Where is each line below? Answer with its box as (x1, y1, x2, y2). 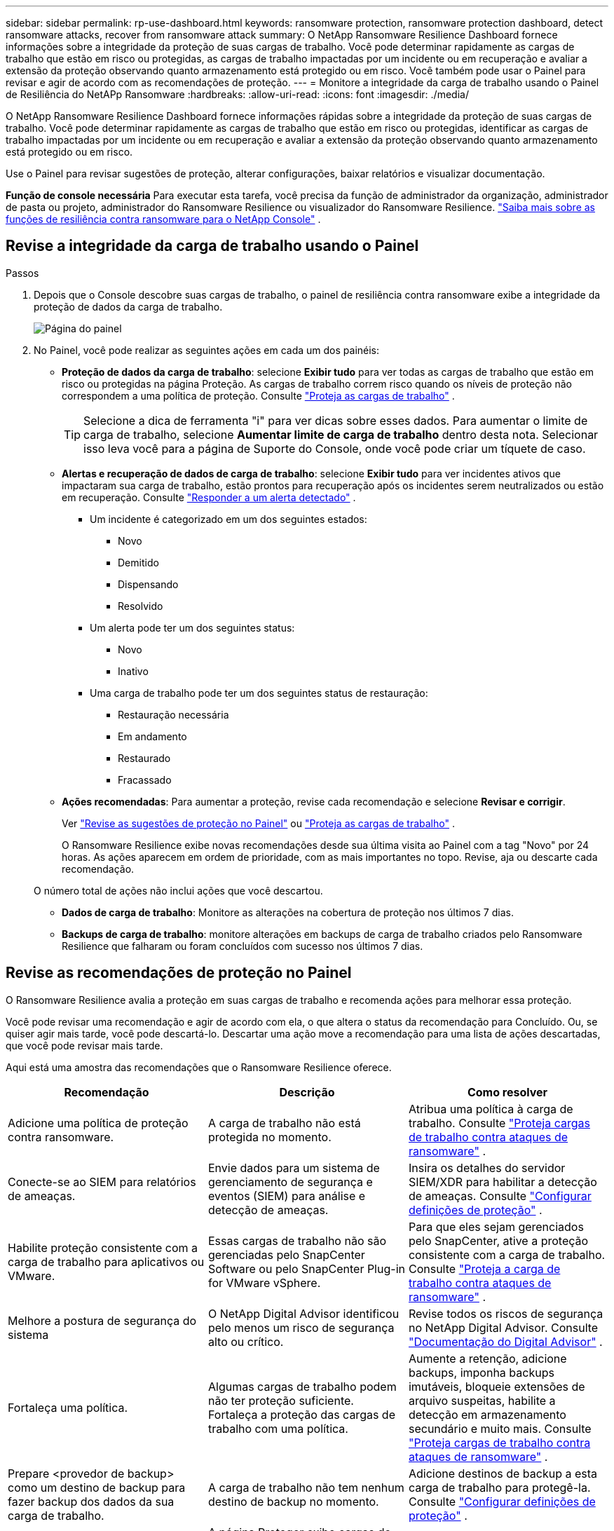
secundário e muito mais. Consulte (408, 1421, 592, 1436)
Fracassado (118, 773, 172, 786)
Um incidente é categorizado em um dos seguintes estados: (90, 512, 367, 525)
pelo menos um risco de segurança (207, 1320, 395, 1335)
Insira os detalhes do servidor (408, 1160, 566, 1175)
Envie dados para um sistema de (207, 1160, 380, 1175)
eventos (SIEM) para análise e (207, 1188, 366, 1203)
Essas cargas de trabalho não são (207, 1233, 386, 1248)
